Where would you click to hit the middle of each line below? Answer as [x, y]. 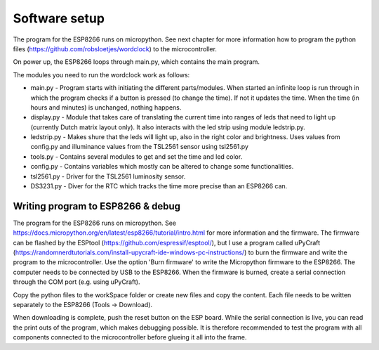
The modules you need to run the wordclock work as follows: [101, 74]
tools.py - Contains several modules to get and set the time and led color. [137, 156]
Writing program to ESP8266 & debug [97, 206]
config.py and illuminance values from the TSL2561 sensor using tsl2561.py [140, 147]
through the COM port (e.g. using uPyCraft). [77, 282]
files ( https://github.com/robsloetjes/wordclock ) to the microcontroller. [115, 48]
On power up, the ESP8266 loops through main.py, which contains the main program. [136, 62]
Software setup [59, 18]
